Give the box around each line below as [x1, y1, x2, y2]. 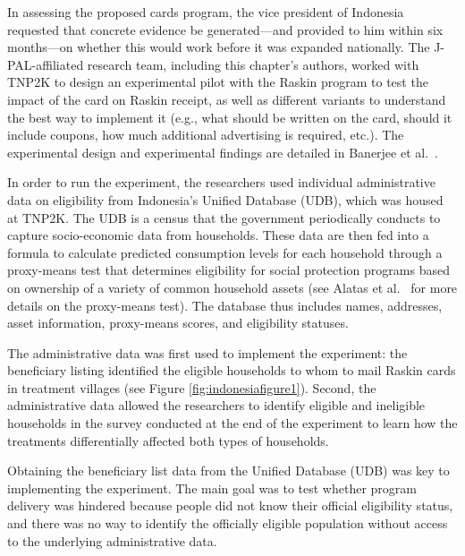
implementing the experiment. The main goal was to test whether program [7, 478, 417, 497]
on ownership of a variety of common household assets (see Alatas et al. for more [7, 278, 458, 296]
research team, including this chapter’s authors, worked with [87, 55, 419, 73]
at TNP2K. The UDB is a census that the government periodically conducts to [7, 208, 441, 227]
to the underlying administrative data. [7, 531, 217, 550]
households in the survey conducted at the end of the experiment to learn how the [7, 414, 458, 432]
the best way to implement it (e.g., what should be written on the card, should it [7, 107, 452, 126]
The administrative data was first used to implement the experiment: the [7, 343, 408, 362]
